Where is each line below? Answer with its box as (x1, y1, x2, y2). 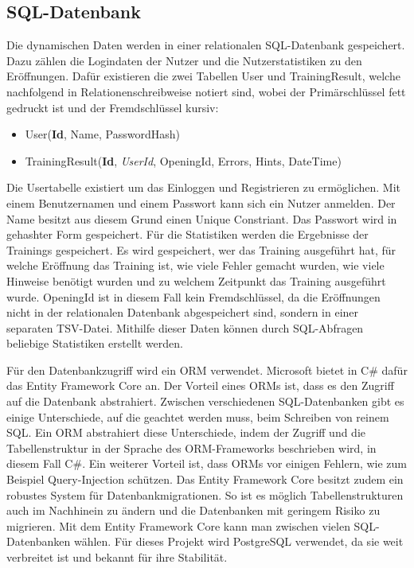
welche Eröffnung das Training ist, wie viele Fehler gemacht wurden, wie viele (6, 257, 385, 274)
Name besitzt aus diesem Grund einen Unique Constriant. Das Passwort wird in (6, 210, 397, 227)
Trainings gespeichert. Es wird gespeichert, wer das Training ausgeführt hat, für (6, 241, 396, 258)
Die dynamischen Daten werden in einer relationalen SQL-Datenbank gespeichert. (6, 37, 405, 53)
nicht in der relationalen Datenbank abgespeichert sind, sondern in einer (6, 304, 359, 321)
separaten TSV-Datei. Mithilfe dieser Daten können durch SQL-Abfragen (6, 319, 364, 336)
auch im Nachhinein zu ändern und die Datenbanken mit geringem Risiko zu (6, 502, 381, 519)
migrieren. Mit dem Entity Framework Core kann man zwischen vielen (6, 517, 350, 534)
